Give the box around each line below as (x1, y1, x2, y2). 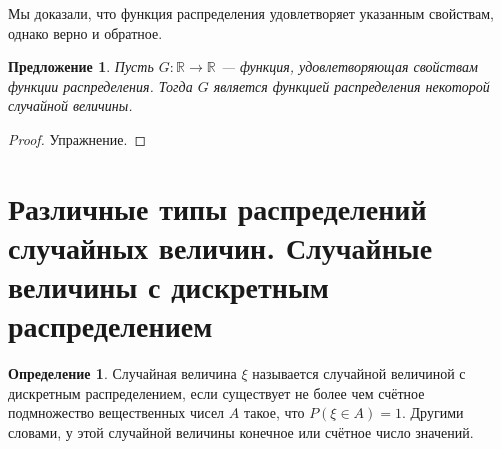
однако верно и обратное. (8, 22, 163, 43)
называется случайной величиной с (252, 363, 466, 384)
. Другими (401, 402, 464, 423)
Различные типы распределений (8, 187, 427, 228)
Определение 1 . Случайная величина (8, 363, 237, 384)
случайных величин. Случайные (8, 226, 433, 267)
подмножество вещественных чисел (8, 402, 225, 423)
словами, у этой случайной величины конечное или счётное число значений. (8, 422, 474, 443)
